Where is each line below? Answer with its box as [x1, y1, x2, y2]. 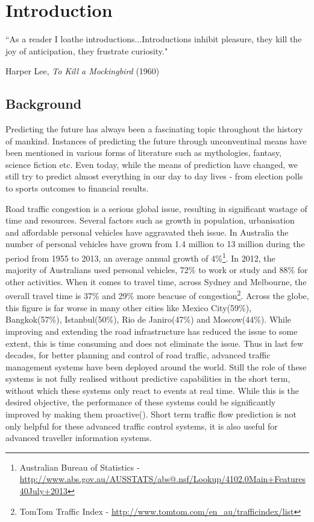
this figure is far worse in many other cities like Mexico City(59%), [5, 301, 251, 314]
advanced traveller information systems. [5, 431, 152, 444]
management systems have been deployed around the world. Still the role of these [5, 360, 307, 373]
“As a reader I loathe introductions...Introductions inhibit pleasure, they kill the [5, 33, 302, 45]
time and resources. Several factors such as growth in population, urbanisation [5, 214, 295, 227]
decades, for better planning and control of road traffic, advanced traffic [5, 349, 271, 361]
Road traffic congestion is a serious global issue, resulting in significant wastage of [5, 202, 307, 214]
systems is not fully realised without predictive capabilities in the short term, [5, 372, 290, 385]
